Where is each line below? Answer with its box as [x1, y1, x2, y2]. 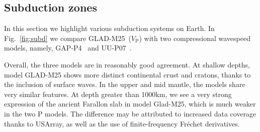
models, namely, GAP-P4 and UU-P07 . [4, 42, 132, 53]
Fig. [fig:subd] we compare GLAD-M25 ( [4, 32, 131, 43]
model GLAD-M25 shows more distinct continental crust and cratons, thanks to [4, 69, 251, 79]
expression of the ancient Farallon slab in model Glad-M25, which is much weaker [4, 98, 256, 109]
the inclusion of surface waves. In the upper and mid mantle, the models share [4, 79, 245, 89]
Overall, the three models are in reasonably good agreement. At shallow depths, [4, 59, 250, 69]
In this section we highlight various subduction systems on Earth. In [4, 23, 215, 33]
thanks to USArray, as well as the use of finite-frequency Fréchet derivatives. [4, 118, 240, 128]
